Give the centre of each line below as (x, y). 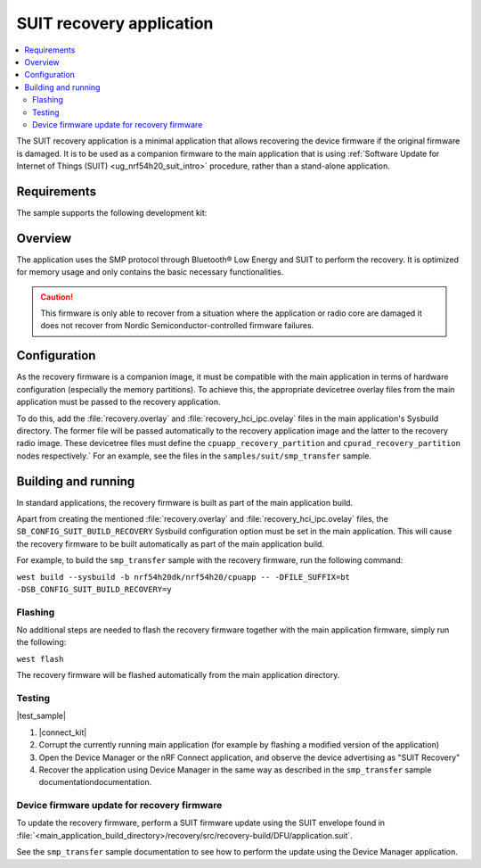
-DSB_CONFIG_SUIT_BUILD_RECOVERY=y (94, 589)
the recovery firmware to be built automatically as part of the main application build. (171, 543)
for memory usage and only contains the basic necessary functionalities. (150, 272)
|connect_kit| (63, 732)
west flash (40, 659)
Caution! (57, 297)
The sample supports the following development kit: (112, 212)
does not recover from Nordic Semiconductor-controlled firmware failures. (177, 326)
